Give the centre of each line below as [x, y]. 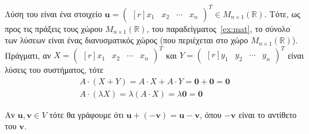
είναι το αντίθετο [268, 114]
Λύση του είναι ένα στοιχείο [54, 13]
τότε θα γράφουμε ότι [87, 114]
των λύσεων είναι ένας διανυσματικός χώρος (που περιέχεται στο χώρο [127, 40]
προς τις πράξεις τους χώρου [54, 28]
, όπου [210, 114]
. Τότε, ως [282, 13]
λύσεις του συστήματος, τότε [54, 70]
